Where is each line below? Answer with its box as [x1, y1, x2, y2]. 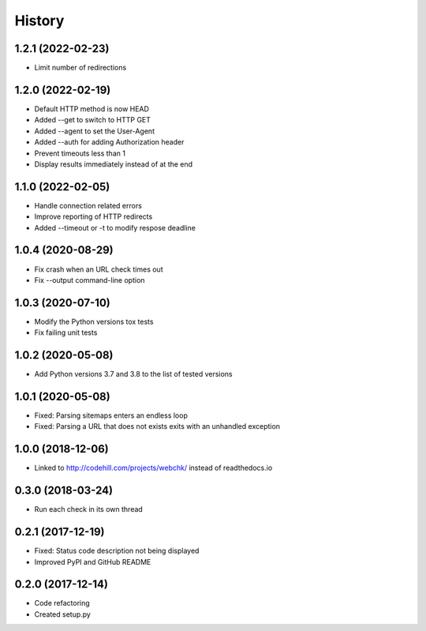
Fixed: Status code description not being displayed [34, 546, 200, 556]
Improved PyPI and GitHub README [34, 557, 151, 566]
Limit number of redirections [34, 63, 127, 73]
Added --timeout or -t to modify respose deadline [34, 223, 196, 232]
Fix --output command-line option [34, 275, 145, 284]
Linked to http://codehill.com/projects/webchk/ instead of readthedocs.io [34, 463, 273, 473]
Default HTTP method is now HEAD [34, 103, 150, 114]
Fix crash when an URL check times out [34, 265, 163, 274]
